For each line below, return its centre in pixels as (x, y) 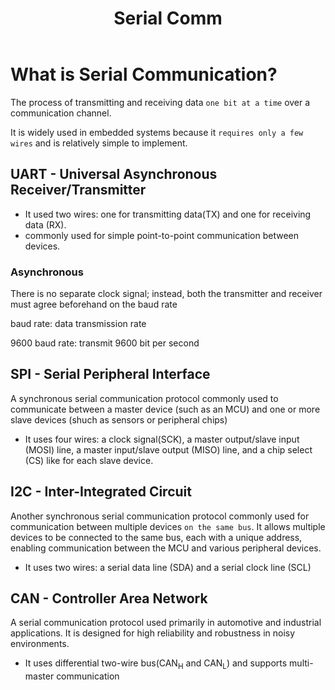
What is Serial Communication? (144, 74)
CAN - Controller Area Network (109, 598)
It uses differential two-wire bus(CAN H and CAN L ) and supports (156, 664)
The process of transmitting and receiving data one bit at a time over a (160, 102)
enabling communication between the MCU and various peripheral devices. (166, 548)
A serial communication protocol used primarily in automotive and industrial (166, 623)
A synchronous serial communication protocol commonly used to (144, 398)
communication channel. (61, 113)
